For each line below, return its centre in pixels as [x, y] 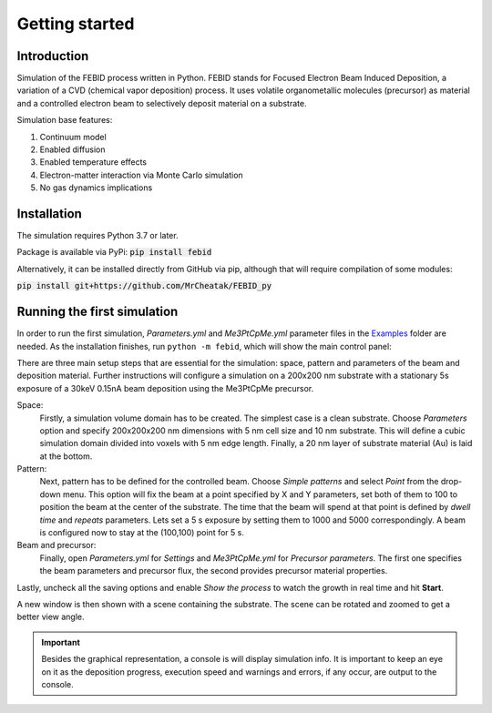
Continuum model [73, 137]
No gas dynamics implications [96, 188]
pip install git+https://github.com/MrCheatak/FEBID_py [144, 286]
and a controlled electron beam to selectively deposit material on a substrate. [162, 103]
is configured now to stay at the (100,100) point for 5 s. [142, 533]
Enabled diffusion [72, 149]
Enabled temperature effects [93, 162]
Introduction [53, 56]
